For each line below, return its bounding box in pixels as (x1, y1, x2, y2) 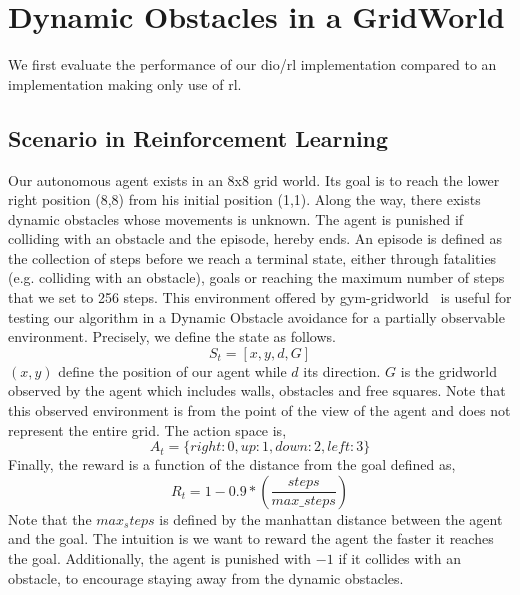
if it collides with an (338, 548, 461, 569)
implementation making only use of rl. (8, 73, 242, 94)
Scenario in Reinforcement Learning (8, 122, 389, 153)
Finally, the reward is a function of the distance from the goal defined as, (8, 454, 456, 475)
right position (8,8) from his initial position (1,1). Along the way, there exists (8, 189, 481, 210)
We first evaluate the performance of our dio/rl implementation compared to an (8, 54, 497, 75)
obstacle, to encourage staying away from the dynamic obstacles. (8, 567, 404, 588)
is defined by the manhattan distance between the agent (159, 508, 503, 529)
